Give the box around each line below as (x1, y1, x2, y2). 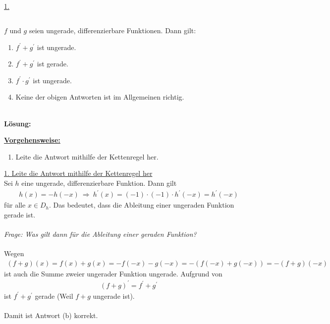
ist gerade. (37, 58, 68, 69)
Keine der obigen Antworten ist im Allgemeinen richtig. (15, 92, 184, 102)
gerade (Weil (35, 290, 73, 301)
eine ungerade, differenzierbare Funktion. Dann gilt (21, 177, 177, 188)
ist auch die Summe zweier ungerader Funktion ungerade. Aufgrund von (4, 268, 222, 278)
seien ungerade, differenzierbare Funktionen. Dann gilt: (29, 25, 196, 35)
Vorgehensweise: (4, 135, 60, 145)
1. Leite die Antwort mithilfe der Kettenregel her (4, 168, 153, 178)
